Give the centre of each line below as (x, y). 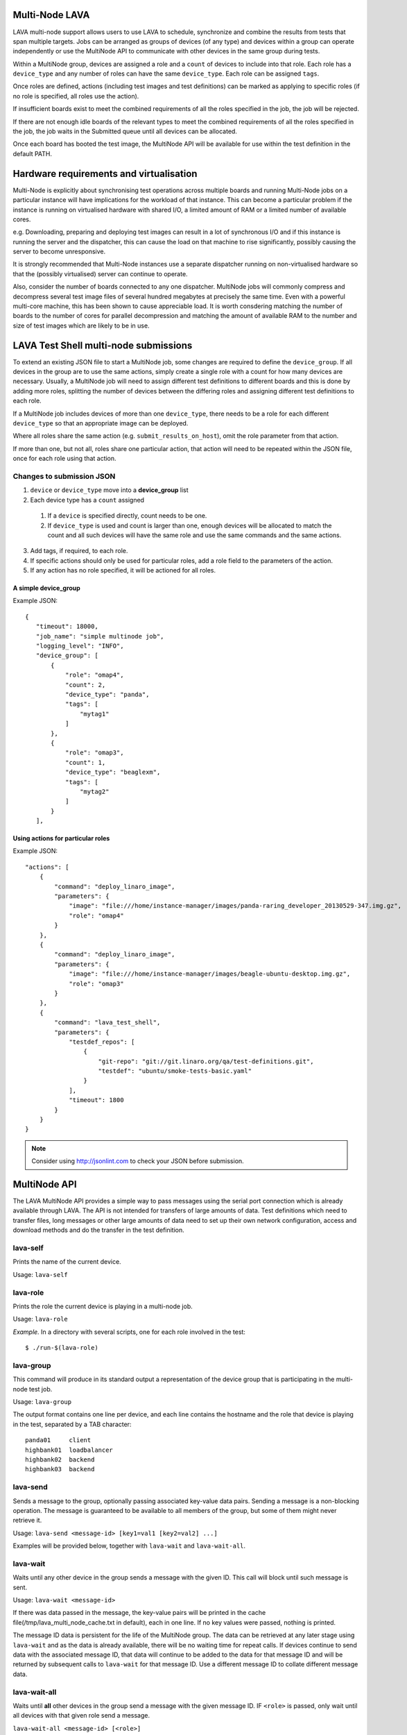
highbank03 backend (60, 1469)
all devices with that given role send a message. (81, 1716)
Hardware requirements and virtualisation (105, 173)
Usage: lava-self (41, 1274)
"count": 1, (85, 762)
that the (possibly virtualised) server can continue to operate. (100, 273)
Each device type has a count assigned (87, 500)
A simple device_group (47, 588)
